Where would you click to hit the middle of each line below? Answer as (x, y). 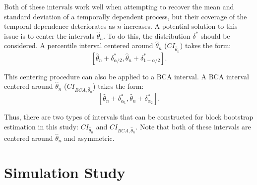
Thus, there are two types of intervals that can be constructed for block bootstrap (129, 117)
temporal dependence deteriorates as (60, 26)
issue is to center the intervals (49, 35)
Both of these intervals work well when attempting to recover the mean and (119, 6)
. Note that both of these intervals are (193, 126)
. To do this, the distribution (147, 35)
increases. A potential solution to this (181, 26)
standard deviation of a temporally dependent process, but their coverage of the (126, 16)
